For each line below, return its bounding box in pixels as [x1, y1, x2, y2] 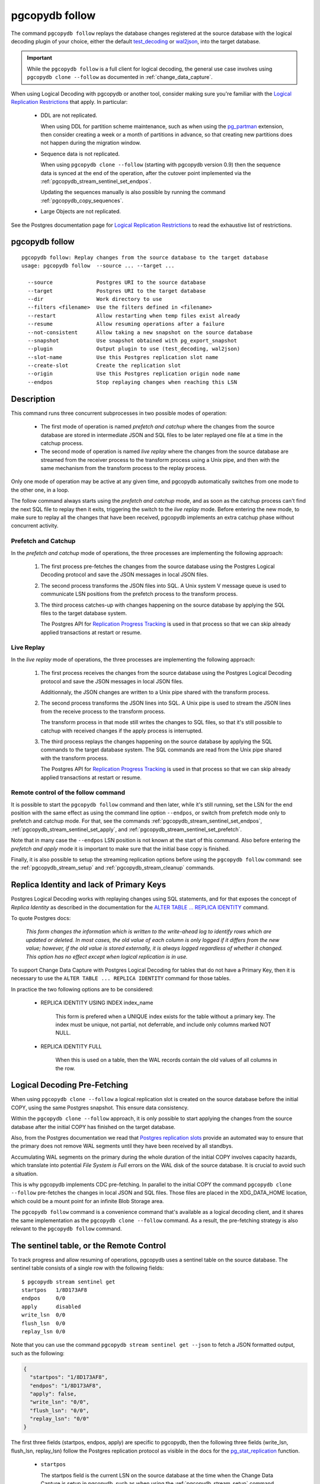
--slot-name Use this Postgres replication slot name [27, 354, 219, 360]
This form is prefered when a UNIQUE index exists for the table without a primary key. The [55, 1013, 276, 1020]
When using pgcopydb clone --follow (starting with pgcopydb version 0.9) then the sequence [40, 161, 281, 169]
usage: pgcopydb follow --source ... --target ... [21, 262, 175, 269]
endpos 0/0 [21, 1295, 66, 1302]
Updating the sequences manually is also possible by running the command [40, 189, 226, 196]
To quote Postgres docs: [11, 915, 71, 922]
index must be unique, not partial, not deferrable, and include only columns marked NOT [55, 1021, 271, 1028]
